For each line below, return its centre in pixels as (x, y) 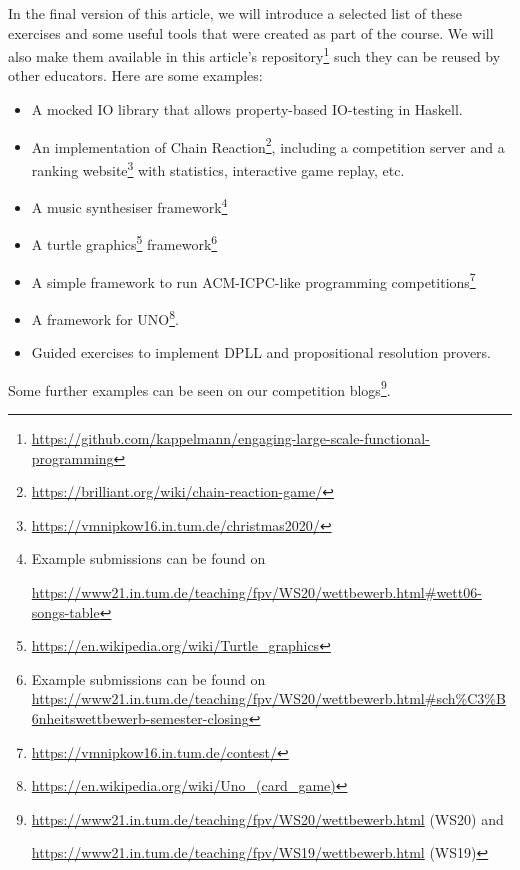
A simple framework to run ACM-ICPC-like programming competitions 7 (253, 280)
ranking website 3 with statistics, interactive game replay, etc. (218, 168)
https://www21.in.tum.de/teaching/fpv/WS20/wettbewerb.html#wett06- (256, 591)
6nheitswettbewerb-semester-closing (140, 717)
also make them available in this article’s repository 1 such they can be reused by (254, 54)
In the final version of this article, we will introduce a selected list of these (235, 13)
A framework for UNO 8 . (105, 317)
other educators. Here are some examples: (135, 75)
